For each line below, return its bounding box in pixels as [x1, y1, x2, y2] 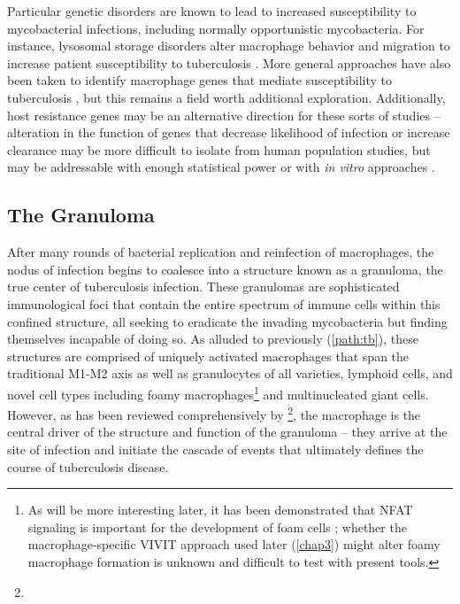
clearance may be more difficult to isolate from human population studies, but [7, 140, 431, 159]
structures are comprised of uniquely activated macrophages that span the [7, 346, 410, 365]
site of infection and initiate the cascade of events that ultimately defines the [7, 439, 424, 458]
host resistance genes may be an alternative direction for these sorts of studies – [7, 105, 441, 124]
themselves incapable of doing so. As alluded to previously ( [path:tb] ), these [7, 329, 418, 348]
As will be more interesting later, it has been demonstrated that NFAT [27, 500, 413, 519]
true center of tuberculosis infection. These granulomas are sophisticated [7, 277, 400, 296]
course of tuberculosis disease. [7, 457, 169, 476]
